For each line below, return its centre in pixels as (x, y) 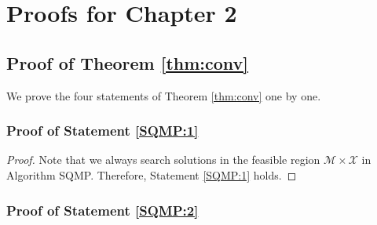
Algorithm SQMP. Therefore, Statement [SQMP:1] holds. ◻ (152, 174)
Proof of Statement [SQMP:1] (102, 131)
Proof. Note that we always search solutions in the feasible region (163, 160)
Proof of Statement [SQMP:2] (102, 210)
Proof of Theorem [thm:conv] (128, 62)
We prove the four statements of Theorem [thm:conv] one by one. (164, 95)
